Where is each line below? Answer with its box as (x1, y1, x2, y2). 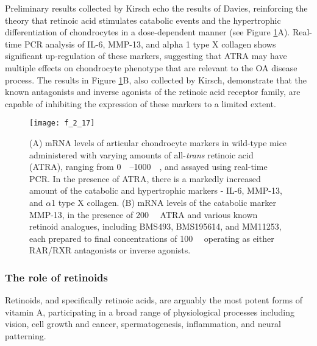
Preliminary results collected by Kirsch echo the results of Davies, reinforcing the (5, 2, 308, 14)
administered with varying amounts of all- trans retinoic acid (29, 148, 254, 161)
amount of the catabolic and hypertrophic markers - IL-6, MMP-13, (29, 184, 282, 197)
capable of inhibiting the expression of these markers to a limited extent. (5, 97, 276, 110)
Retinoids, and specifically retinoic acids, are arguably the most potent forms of (5, 294, 303, 306)
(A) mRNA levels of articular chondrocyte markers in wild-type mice (29, 136, 287, 149)
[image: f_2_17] (29, 119, 95, 128)
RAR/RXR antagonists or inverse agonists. (29, 244, 191, 256)
